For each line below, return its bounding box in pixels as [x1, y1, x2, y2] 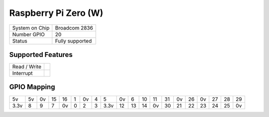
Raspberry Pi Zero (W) [9, 7, 104, 18]
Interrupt [12, 70, 33, 77]
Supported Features [9, 50, 73, 59]
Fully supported [55, 37, 92, 44]
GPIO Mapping [9, 83, 55, 91]
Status [12, 37, 27, 44]
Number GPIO [12, 31, 45, 38]
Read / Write [12, 63, 42, 70]
